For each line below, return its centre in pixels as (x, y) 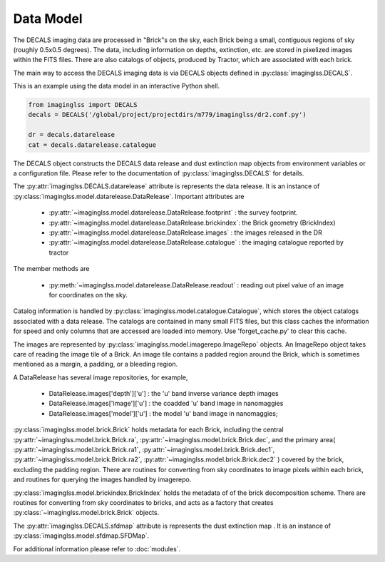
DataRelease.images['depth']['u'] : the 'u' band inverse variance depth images (164, 394)
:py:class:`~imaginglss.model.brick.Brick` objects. (86, 513)
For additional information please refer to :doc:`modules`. (97, 548)
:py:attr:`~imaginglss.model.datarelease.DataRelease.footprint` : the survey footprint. (174, 213)
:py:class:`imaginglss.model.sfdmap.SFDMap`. (81, 536)
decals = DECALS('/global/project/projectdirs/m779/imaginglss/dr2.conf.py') (167, 115)
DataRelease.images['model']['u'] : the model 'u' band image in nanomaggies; (163, 413)
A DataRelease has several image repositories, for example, (101, 377)
